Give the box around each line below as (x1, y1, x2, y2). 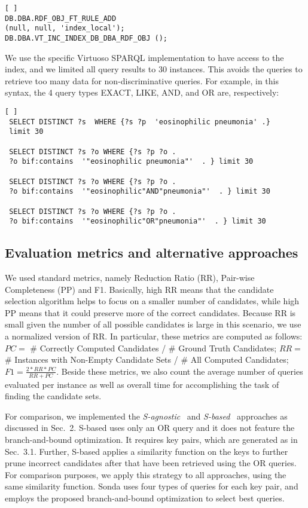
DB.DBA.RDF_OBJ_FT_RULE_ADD (5, 14, 117, 23)
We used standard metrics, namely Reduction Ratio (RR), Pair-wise (5, 271, 255, 284)
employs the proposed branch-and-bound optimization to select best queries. (5, 492, 285, 504)
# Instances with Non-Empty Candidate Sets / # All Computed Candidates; (5, 353, 289, 366)
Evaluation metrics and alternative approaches (5, 243, 298, 262)
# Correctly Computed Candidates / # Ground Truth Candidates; (30, 341, 277, 354)
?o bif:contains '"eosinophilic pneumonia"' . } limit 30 (9, 157, 254, 166)
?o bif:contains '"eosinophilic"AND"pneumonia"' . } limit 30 (9, 187, 270, 196)
